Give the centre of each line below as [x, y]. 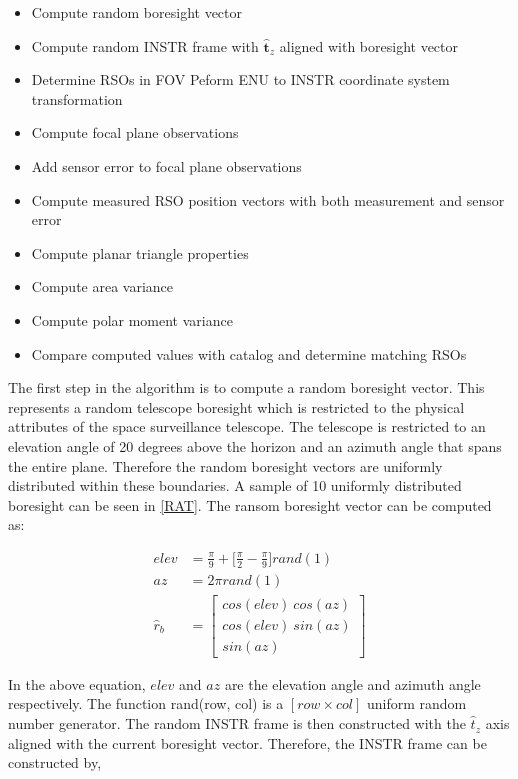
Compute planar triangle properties [140, 252]
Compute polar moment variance [132, 319]
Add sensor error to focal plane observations [166, 165]
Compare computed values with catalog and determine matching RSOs [249, 353]
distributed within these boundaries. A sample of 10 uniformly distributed [235, 485]
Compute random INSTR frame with [145, 45]
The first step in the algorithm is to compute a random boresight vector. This [246, 387]
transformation [77, 98]
